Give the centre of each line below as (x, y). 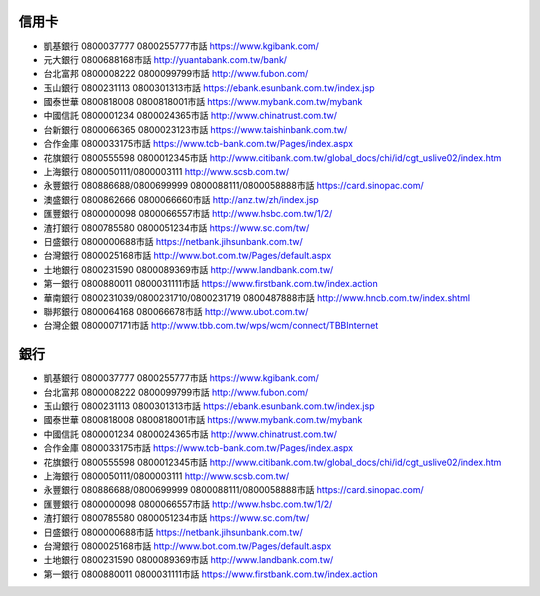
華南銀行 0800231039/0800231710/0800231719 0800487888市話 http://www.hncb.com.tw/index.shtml (256, 297)
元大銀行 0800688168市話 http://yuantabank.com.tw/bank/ (165, 59)
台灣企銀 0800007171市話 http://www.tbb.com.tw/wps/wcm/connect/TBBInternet (211, 326)
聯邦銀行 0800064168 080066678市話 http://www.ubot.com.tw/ (176, 311)
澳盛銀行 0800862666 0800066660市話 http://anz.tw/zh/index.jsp (181, 199)
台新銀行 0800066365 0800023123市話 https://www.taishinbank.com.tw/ (195, 129)
